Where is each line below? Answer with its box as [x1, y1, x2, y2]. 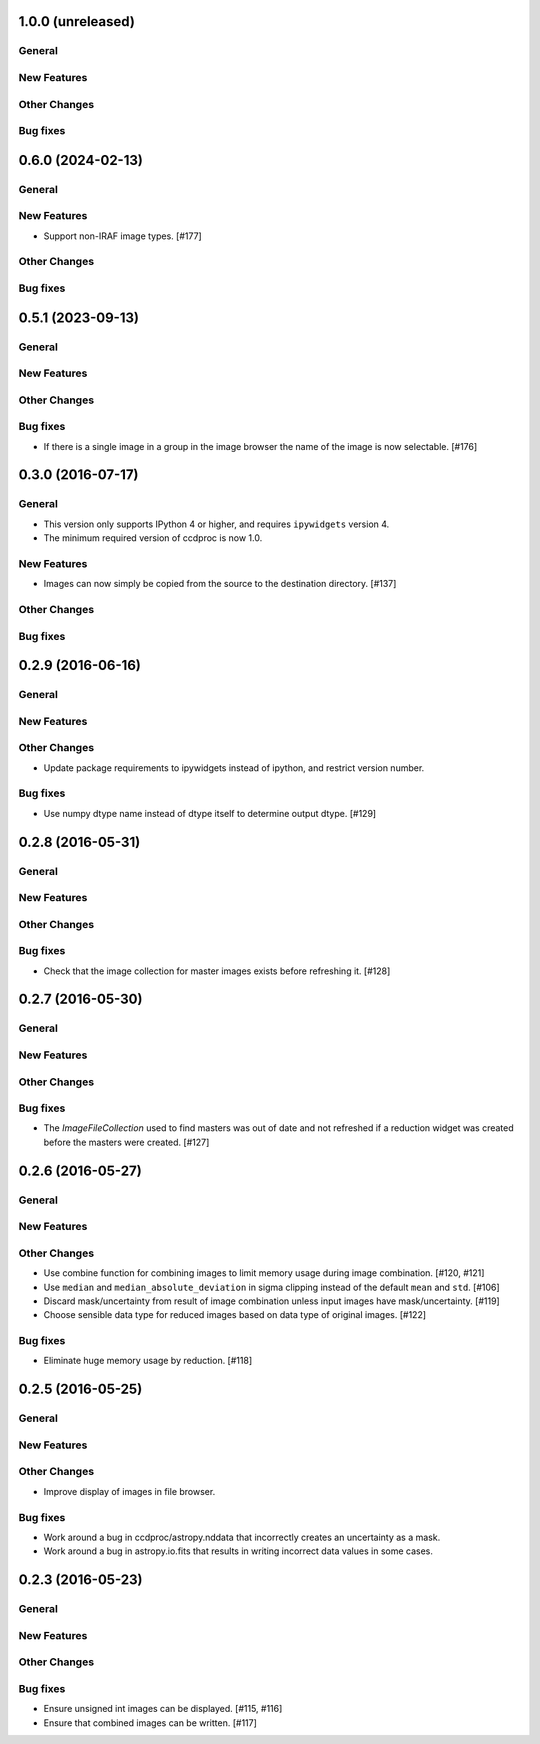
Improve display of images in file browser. [43, 1485, 216, 1497]
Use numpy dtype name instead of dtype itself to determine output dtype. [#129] [43, 807, 377, 819]
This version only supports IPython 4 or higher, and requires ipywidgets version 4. [43, 518, 390, 530]
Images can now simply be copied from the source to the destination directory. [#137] [43, 578, 397, 590]
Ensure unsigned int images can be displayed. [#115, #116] [43, 1703, 283, 1715]
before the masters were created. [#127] [43, 1136, 210, 1148]
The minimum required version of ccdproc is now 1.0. [43, 532, 263, 544]
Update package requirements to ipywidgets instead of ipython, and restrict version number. [43, 761, 425, 774]
